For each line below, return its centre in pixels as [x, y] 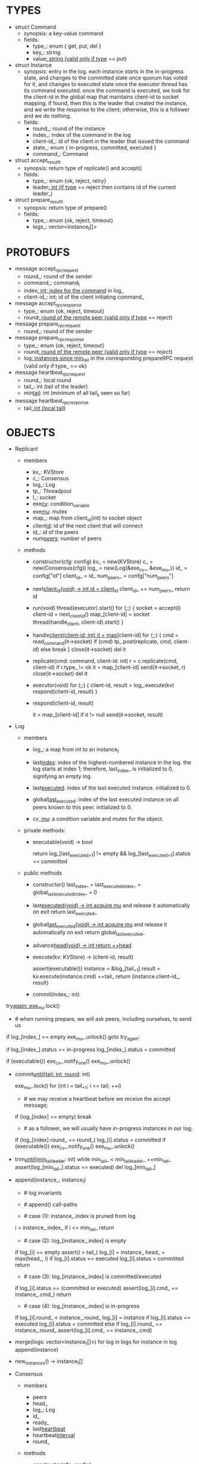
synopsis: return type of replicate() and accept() [83, 168]
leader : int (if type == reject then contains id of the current [104, 187]
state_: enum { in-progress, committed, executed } [94, 148]
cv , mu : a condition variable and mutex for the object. [98, 819]
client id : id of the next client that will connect [88, 526]
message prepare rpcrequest [48, 324]
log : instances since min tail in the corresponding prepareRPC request [108, 359]
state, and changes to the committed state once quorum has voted [105, 78]
